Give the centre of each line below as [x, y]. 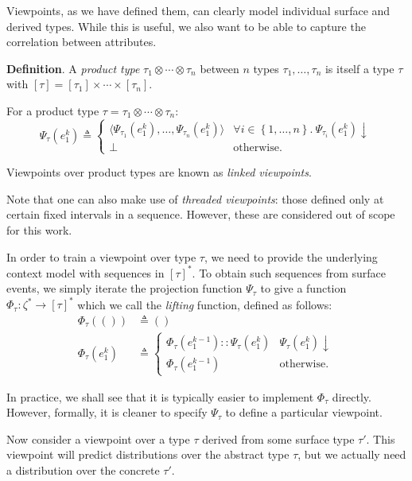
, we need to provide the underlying [291, 256]
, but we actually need [352, 454]
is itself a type [360, 68]
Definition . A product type [73, 68]
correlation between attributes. [82, 42]
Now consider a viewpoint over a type [98, 438]
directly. [352, 396]
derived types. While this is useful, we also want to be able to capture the [186, 26]
